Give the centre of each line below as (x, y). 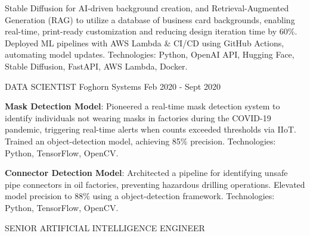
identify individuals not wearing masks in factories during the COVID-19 (138, 117)
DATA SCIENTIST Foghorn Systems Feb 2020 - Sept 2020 (113, 86)
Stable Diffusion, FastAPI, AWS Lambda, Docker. (96, 66)
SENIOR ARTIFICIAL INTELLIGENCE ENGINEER (105, 227)
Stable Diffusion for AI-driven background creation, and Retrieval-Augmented (147, 8)
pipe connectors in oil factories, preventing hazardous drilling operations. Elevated (155, 184)
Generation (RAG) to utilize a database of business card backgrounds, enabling (150, 19)
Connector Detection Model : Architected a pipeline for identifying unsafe (146, 173)
